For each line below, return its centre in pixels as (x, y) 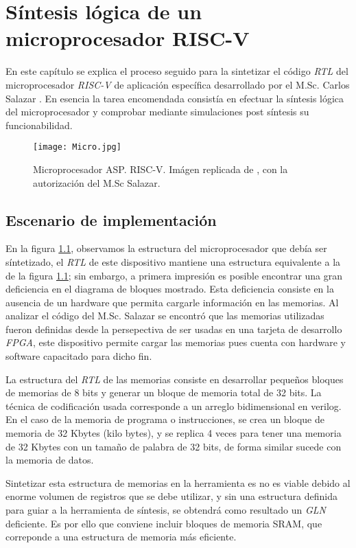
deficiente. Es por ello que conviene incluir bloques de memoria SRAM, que (164, 523)
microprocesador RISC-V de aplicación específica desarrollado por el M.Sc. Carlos (178, 84)
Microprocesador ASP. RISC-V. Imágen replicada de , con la (161, 169)
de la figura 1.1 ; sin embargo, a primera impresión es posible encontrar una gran (174, 275)
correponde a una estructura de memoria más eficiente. (121, 537)
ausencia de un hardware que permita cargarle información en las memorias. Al (172, 302)
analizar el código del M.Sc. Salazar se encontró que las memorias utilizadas (165, 316)
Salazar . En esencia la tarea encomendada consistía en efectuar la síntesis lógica (175, 98)
